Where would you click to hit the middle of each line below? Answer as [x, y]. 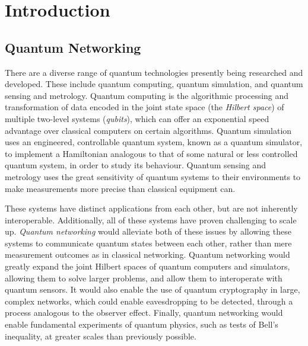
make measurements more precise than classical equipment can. [120, 188]
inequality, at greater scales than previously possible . [101, 336]
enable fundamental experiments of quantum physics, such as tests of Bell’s [142, 324]
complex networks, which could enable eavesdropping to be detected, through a [149, 301]
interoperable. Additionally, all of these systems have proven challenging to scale [151, 220]
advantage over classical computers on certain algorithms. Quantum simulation [148, 130]
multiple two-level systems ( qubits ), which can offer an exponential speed [137, 118]
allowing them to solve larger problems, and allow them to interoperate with [144, 278]
